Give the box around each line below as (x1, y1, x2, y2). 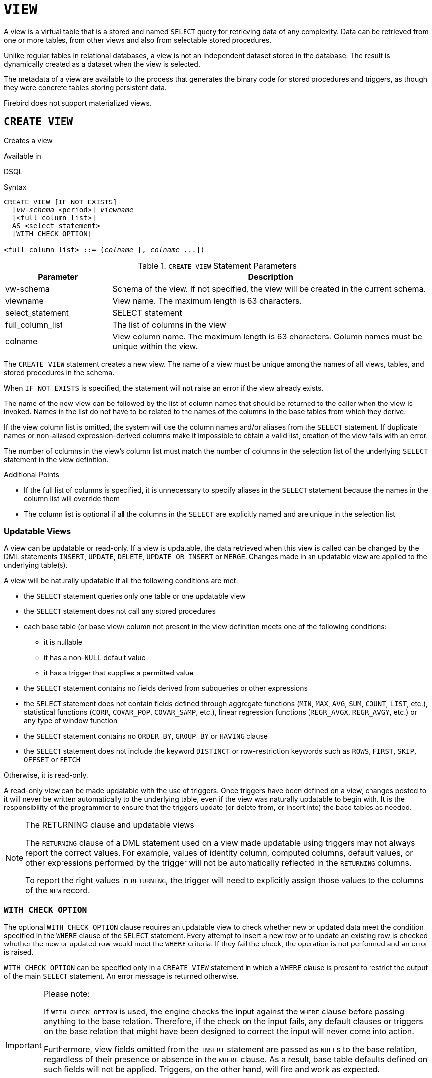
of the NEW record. (25, 885, 90, 896)
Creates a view (4, 136, 53, 145)
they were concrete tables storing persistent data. (4, 83, 167, 92)
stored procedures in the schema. (4, 368, 115, 377)
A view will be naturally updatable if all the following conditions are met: (4, 576, 238, 585)
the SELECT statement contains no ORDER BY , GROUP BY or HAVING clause (24, 732, 268, 741)
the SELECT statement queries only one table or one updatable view (24, 592, 246, 601)
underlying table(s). (4, 561, 68, 570)
